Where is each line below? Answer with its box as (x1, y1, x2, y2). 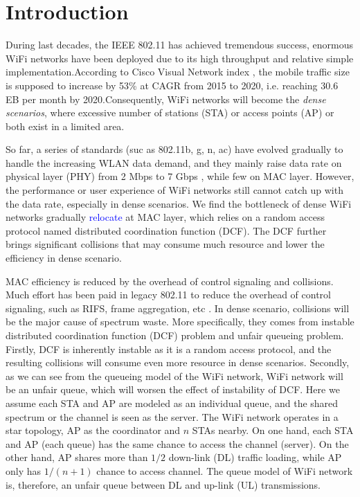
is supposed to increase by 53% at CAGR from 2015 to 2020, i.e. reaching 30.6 (6, 78, 339, 92)
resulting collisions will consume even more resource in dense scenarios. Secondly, (6, 355, 350, 370)
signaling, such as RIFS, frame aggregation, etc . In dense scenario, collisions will (6, 300, 350, 315)
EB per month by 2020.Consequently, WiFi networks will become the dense (6, 91, 326, 106)
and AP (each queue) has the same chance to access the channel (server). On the (6, 436, 349, 451)
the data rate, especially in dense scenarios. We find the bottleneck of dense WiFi (6, 196, 352, 210)
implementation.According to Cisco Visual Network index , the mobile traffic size (6, 64, 350, 79)
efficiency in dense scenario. (6, 251, 122, 265)
